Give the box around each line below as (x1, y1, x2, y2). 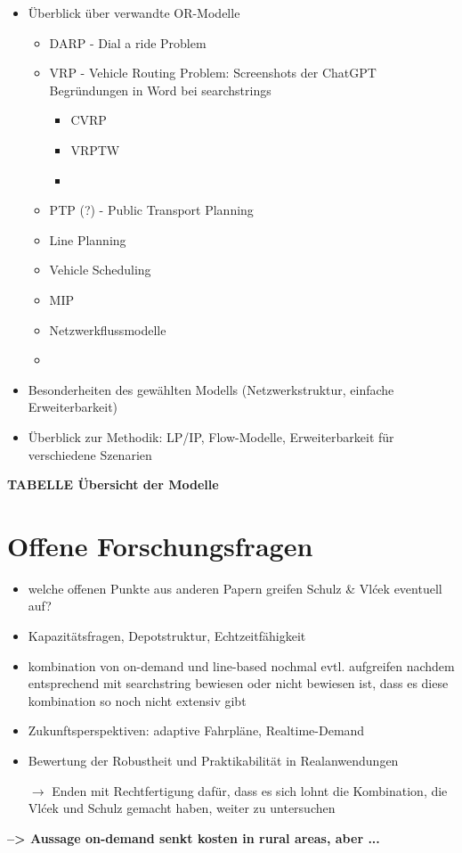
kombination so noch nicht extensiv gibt (28, 691, 247, 709)
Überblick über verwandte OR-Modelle (28, 4, 240, 21)
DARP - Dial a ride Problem (49, 33, 207, 52)
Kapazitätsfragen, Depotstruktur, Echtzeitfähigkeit (28, 627, 306, 644)
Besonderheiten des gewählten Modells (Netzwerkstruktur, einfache (28, 380, 394, 398)
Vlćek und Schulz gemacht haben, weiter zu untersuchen (28, 799, 336, 817)
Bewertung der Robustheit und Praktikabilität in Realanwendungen (28, 750, 399, 769)
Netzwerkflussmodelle (49, 320, 166, 339)
